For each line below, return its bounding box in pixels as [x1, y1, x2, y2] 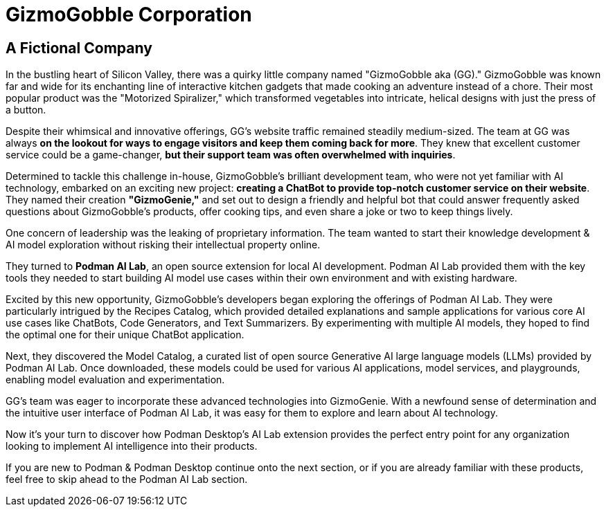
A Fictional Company [6, 39, 152, 57]
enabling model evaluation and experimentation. [6, 374, 225, 386]
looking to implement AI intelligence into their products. [6, 440, 258, 452]
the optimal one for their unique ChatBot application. [6, 329, 244, 341]
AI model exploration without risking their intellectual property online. [6, 239, 321, 251]
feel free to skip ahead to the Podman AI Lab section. [6, 473, 248, 486]
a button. [6, 104, 46, 116]
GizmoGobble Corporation [6, 3, 252, 26]
